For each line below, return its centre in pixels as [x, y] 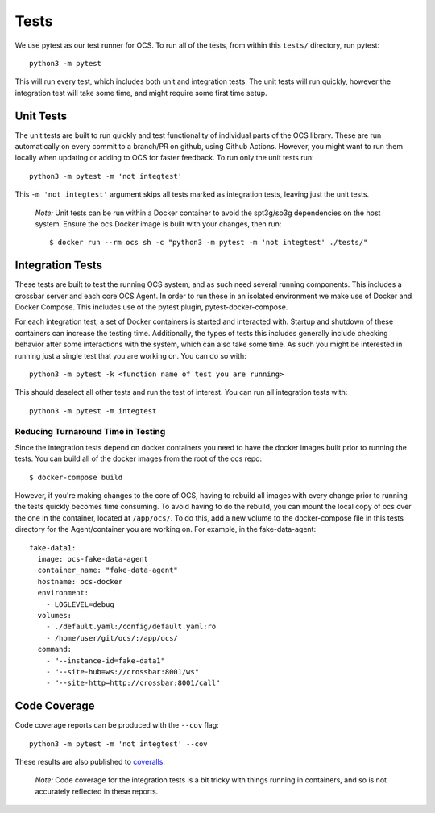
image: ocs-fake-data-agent [93, 559]
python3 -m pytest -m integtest [93, 411]
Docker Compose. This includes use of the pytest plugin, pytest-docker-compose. [151, 307]
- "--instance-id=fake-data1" [105, 660]
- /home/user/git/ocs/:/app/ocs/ [112, 638]
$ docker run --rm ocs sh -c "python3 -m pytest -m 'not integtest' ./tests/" [209, 243]
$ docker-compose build [76, 477]
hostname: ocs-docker [80, 581]
